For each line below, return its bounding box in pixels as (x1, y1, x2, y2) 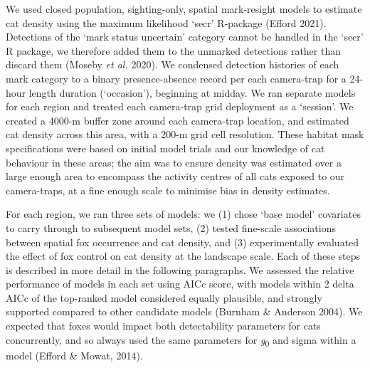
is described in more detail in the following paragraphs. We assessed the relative (6, 262, 354, 277)
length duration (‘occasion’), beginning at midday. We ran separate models (28, 85, 356, 100)
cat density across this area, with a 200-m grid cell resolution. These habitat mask (6, 127, 364, 142)
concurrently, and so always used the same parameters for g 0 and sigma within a (6, 332, 356, 349)
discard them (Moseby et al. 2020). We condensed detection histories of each (6, 57, 339, 72)
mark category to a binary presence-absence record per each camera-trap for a (6, 70, 347, 85)
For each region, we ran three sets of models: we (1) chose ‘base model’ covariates (6, 206, 361, 221)
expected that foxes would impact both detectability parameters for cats (6, 318, 321, 333)
